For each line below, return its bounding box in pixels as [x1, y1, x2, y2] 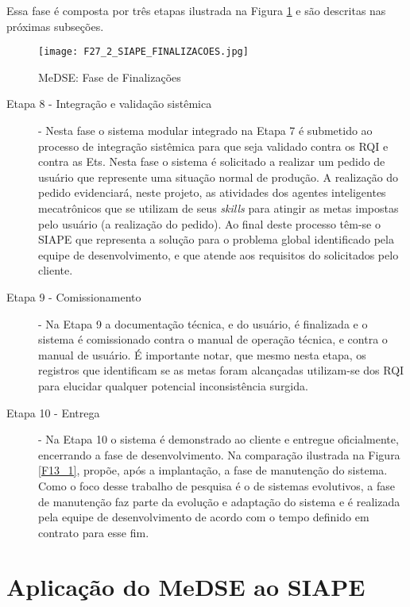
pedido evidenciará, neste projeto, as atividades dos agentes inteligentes [38, 184, 386, 201]
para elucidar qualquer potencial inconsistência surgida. [38, 377, 308, 394]
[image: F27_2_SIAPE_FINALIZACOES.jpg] [38, 46, 249, 58]
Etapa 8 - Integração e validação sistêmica [6, 95, 212, 112]
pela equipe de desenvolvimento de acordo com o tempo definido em [38, 509, 369, 525]
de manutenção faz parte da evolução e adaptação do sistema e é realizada [38, 493, 400, 509]
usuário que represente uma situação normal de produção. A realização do [38, 168, 399, 185]
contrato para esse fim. [38, 524, 149, 540]
